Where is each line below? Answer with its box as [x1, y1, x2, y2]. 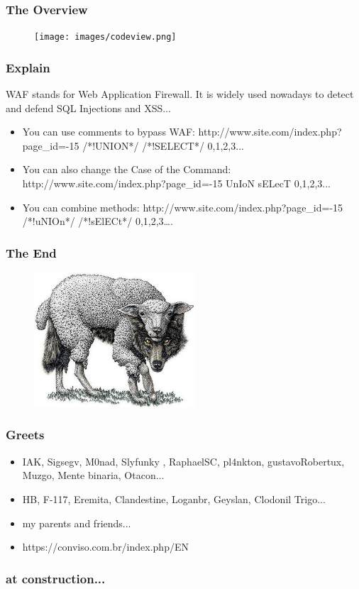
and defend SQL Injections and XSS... [6, 100, 171, 115]
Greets [6, 426, 45, 444]
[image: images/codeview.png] [34, 32, 177, 43]
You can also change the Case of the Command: [22, 162, 231, 177]
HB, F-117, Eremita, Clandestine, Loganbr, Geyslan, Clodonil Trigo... [22, 491, 326, 506]
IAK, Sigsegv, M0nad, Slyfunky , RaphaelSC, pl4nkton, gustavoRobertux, [22, 453, 345, 468]
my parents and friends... [22, 515, 131, 530]
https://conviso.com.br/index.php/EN [22, 539, 189, 554]
